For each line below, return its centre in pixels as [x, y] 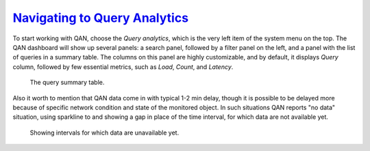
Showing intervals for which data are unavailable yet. [104, 133]
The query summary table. [67, 83]
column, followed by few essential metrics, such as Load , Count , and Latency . [123, 67]
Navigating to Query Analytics [100, 18]
